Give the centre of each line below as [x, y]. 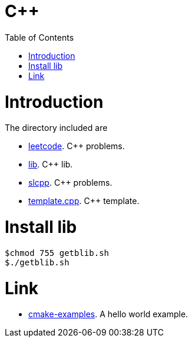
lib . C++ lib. [51, 165]
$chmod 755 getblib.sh [57, 253]
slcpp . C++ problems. [70, 183]
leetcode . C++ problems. [77, 146]
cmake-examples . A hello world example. [108, 314]
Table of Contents [39, 37]
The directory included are [56, 128]
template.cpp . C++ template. [84, 201]
